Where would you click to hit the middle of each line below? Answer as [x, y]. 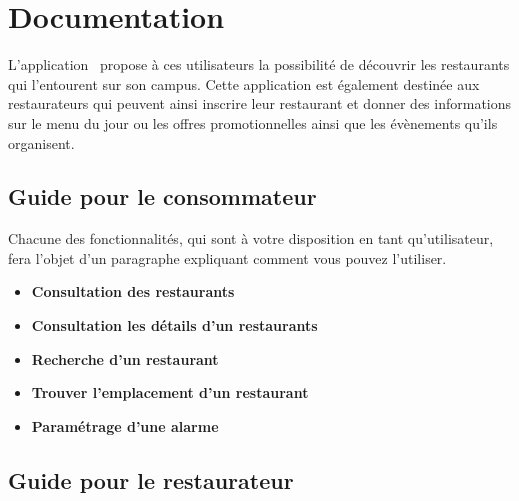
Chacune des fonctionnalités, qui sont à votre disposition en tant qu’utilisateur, [251, 238]
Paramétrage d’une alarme [125, 425]
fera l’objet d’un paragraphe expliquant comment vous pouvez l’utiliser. [227, 257]
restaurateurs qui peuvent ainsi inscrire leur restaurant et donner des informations [260, 103]
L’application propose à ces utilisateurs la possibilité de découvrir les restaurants [259, 64]
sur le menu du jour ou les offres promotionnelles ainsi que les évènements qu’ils [253, 122]
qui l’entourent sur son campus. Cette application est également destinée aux [244, 83]
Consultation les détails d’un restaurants [174, 325]
